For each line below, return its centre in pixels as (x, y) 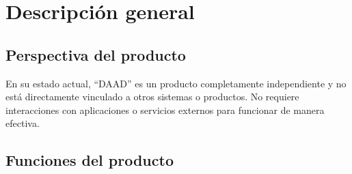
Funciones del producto (90, 160)
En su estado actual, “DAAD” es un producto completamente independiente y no (176, 83)
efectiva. (23, 123)
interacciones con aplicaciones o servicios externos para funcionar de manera (165, 110)
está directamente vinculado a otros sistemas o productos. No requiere (152, 97)
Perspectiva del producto (96, 54)
